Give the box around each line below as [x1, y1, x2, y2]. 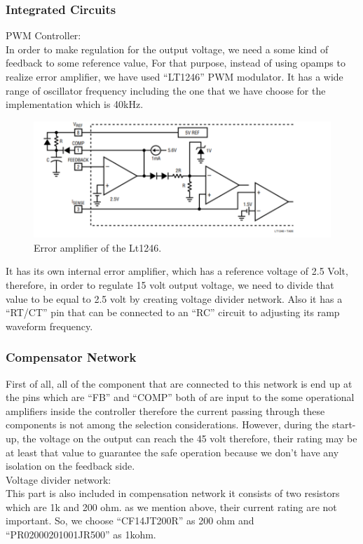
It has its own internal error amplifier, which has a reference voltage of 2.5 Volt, [6, 264, 348, 278]
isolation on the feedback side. [6, 458, 135, 473]
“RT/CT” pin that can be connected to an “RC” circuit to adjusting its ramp [6, 305, 340, 320]
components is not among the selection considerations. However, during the [6, 417, 329, 432]
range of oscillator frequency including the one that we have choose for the [6, 83, 326, 97]
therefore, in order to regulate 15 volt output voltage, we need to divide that [6, 277, 334, 292]
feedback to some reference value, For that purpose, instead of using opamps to [6, 55, 345, 70]
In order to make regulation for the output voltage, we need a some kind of [6, 41, 329, 56]
